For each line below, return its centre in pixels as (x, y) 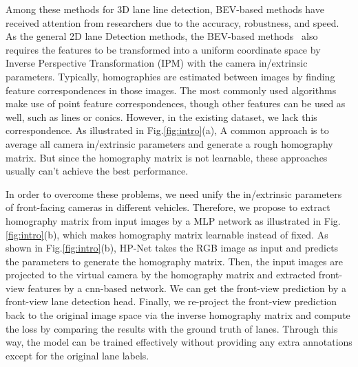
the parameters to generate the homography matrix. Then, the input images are (174, 261)
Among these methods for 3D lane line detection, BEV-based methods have (165, 9)
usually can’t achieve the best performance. (97, 171)
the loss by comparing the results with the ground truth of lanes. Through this (172, 328)
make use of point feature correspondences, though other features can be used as (176, 103)
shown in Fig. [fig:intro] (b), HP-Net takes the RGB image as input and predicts (172, 248)
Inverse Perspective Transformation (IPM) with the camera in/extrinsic (157, 63)
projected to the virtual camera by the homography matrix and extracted (161, 275)
